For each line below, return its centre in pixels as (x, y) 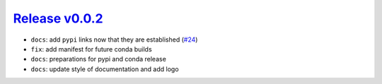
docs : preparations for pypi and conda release (98, 59)
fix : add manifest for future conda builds (91, 49)
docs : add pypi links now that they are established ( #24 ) (114, 40)
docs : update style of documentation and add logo (105, 69)
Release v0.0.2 (58, 18)
